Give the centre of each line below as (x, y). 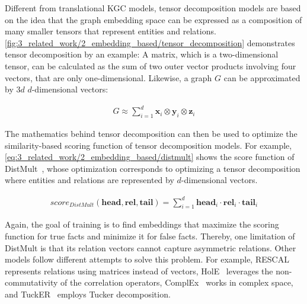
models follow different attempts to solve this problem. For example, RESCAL (147, 259)
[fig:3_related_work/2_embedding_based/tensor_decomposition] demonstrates (150, 42)
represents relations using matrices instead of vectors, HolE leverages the (139, 271)
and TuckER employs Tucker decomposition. (88, 294)
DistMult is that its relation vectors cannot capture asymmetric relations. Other (151, 247)
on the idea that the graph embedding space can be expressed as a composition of (153, 19)
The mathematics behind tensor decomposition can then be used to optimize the (151, 134)
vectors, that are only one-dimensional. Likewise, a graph (108, 77)
